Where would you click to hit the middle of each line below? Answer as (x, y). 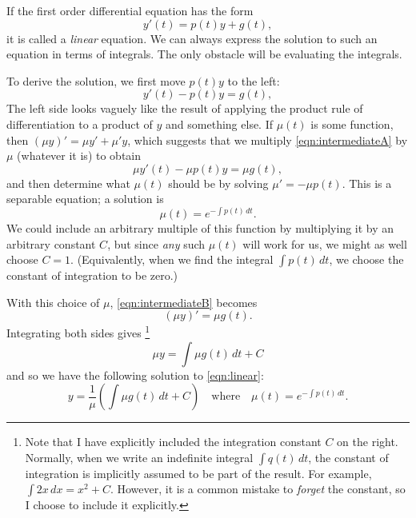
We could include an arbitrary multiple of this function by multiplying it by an (200, 228)
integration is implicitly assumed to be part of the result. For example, (198, 473)
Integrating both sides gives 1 (78, 332)
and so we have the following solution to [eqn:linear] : (135, 375)
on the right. (368, 442)
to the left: (254, 80)
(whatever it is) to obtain (79, 155)
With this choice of (53, 302)
